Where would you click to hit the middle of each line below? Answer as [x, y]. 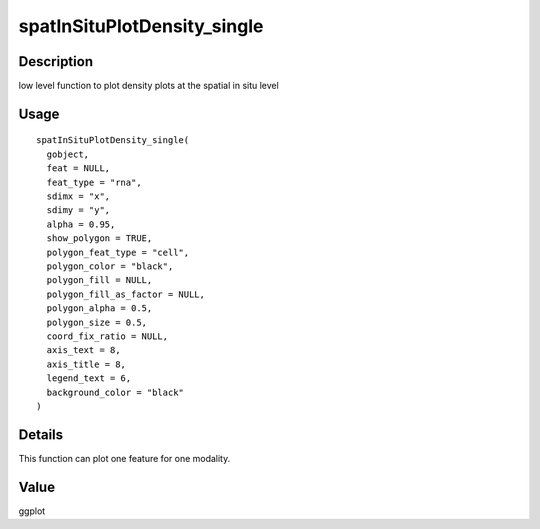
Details [41, 434]
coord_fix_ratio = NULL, [107, 336]
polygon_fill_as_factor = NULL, [125, 294]
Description [56, 61]
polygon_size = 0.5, [97, 322]
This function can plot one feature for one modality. [124, 458]
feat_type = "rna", [94, 182]
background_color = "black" [115, 392]
